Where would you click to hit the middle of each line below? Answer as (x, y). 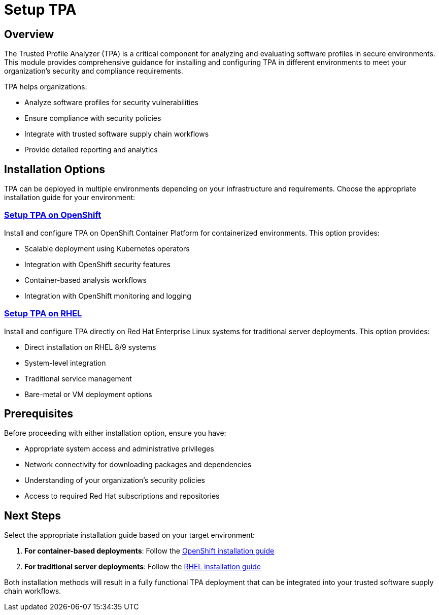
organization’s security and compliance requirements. (94, 71)
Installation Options (55, 169)
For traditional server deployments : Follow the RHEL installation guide (143, 567)
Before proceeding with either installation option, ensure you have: (115, 433)
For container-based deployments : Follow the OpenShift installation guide (149, 551)
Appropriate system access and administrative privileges (119, 449)
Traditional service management (78, 378)
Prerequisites (39, 413)
